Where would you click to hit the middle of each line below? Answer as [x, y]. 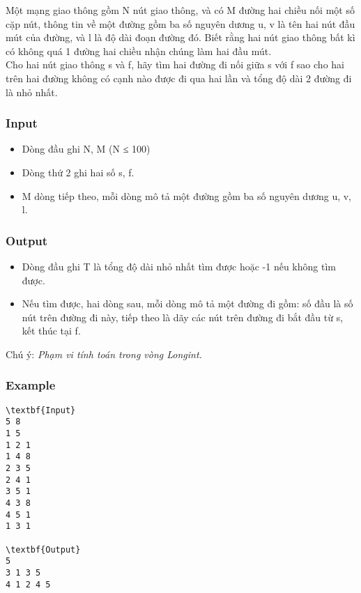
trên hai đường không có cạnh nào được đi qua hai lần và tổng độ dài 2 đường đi [179, 78]
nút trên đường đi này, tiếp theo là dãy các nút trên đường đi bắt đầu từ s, [183, 317]
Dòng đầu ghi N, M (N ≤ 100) [86, 149]
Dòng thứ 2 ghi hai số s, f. [78, 172]
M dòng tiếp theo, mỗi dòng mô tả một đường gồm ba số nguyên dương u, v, [187, 195]
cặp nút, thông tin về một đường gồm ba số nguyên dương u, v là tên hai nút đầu [180, 23]
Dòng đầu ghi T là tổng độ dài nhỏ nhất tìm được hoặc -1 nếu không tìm [179, 266]
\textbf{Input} [41, 410]
